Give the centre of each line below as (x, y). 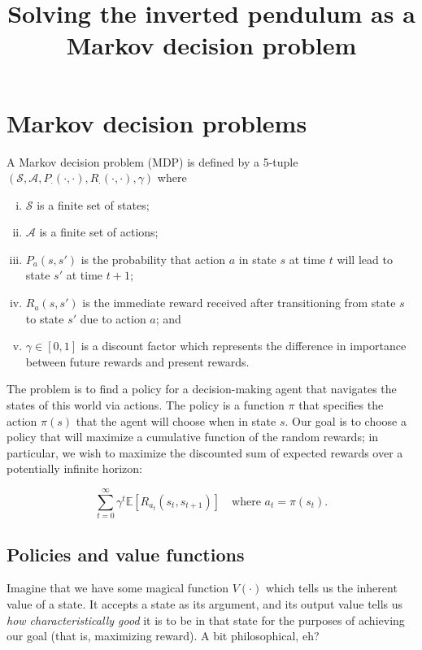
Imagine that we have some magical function (118, 588)
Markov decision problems (157, 122)
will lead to (365, 259)
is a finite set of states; (93, 204)
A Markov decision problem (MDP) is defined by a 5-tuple (152, 161)
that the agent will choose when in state (176, 420)
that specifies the (341, 405)
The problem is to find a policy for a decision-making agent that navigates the (202, 389)
